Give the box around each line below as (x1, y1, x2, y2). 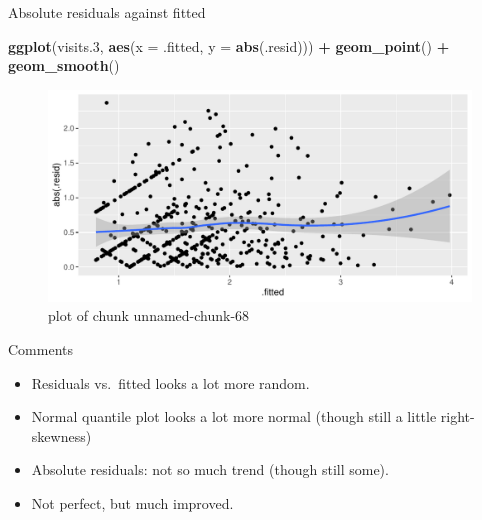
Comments (8, 338, 74, 359)
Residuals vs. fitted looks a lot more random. (31, 372, 310, 393)
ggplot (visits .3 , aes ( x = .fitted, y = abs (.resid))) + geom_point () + (8, 35, 450, 56)
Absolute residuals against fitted (8, 2, 206, 22)
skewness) (31, 425, 92, 446)
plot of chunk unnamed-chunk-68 (48, 305, 250, 326)
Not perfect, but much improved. (31, 492, 234, 513)
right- (440, 406, 475, 427)
